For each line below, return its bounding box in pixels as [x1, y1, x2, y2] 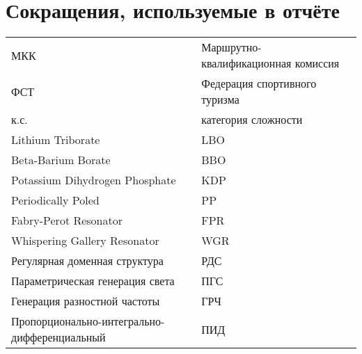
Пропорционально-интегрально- [11, 313, 165, 330]
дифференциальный [11, 329, 106, 346]
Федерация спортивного [201, 75, 317, 92]
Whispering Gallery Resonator [11, 232, 159, 249]
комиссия [294, 55, 340, 72]
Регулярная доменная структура [11, 252, 164, 269]
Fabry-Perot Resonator [11, 212, 123, 229]
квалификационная [201, 55, 292, 72]
